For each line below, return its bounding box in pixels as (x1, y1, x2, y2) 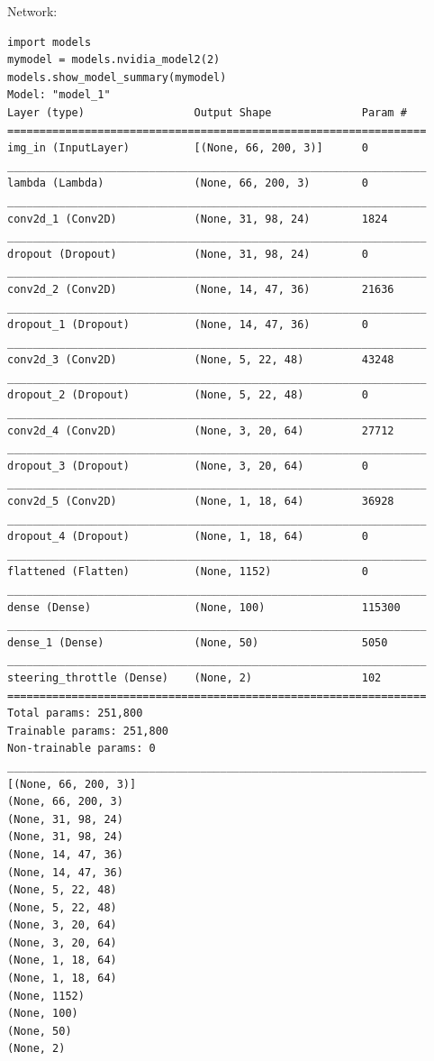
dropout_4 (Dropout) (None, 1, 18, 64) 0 (7, 530, 368, 544)
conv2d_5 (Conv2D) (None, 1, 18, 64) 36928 (7, 495, 394, 508)
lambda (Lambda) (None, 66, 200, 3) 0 (7, 177, 368, 190)
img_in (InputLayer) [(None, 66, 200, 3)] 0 (7, 142, 368, 155)
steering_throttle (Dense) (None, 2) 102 (7, 671, 382, 684)
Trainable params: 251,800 (7, 724, 168, 737)
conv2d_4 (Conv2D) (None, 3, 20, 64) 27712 (7, 424, 394, 437)
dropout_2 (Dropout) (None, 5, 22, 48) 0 (7, 389, 368, 402)
